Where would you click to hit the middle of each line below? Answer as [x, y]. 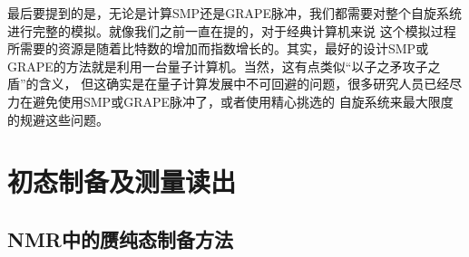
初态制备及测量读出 [122, 181]
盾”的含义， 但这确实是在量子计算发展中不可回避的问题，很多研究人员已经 [229, 84]
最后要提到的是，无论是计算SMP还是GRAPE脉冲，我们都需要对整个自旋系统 [235, 13]
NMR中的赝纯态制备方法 [120, 238]
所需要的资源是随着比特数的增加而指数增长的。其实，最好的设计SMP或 [218, 48]
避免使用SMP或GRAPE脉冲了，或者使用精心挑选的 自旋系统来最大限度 [243, 101]
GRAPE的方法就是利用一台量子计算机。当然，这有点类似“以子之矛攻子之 [224, 66]
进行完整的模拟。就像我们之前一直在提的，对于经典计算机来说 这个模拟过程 [232, 30]
